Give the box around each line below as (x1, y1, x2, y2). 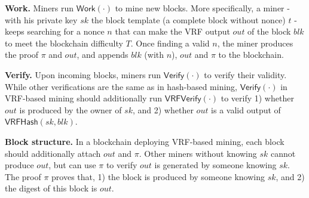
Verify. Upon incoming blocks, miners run (5, 68, 161, 81)
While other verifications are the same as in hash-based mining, (5, 80, 237, 92)
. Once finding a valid (130, 36, 210, 49)
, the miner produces (217, 36, 293, 49)
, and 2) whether (132, 103, 194, 116)
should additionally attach (5, 147, 101, 159)
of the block (247, 25, 291, 38)
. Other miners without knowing (139, 147, 257, 159)
